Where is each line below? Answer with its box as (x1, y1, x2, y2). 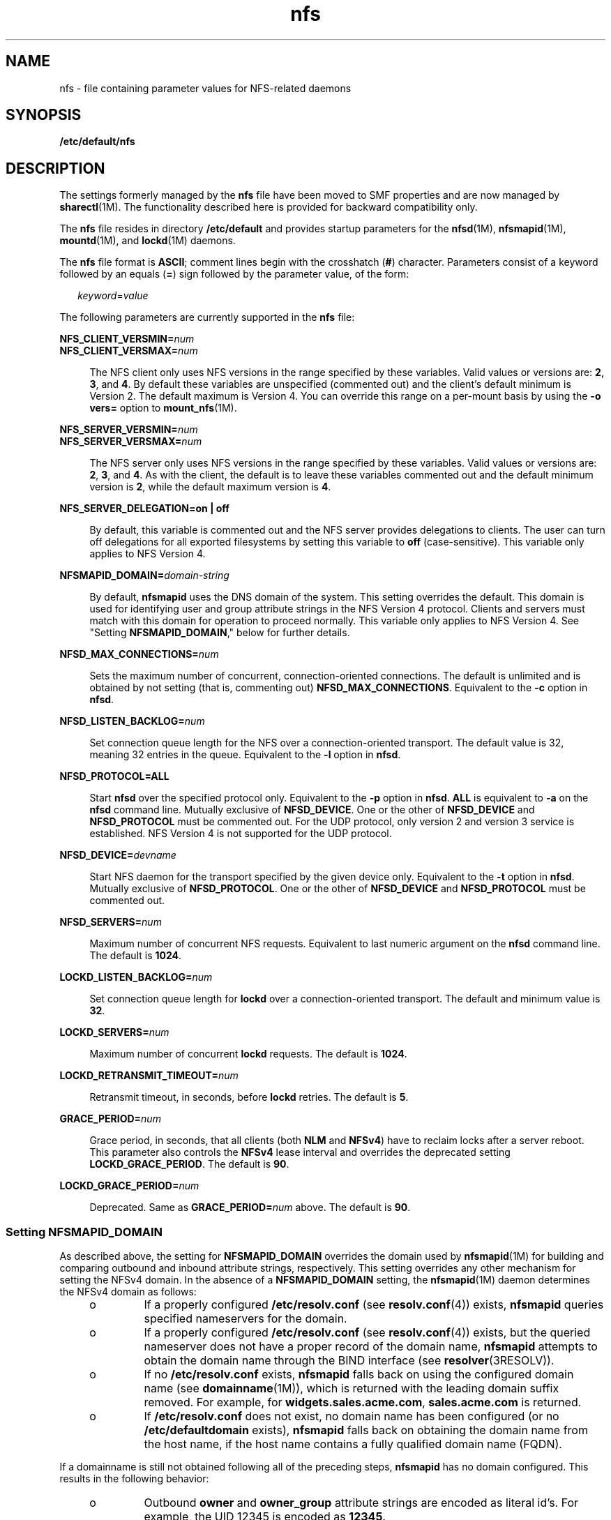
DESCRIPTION (6, 159, 105, 177)
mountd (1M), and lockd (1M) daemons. (59, 234, 236, 247)
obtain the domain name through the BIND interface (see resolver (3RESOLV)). (144, 1353, 555, 1368)
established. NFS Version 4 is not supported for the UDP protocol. (89, 827, 392, 840)
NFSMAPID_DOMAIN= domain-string (59, 569, 229, 582)
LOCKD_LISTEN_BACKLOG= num (59, 971, 213, 984)
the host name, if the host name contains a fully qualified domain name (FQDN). (144, 1437, 562, 1452)
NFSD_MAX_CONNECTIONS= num (59, 648, 219, 661)
